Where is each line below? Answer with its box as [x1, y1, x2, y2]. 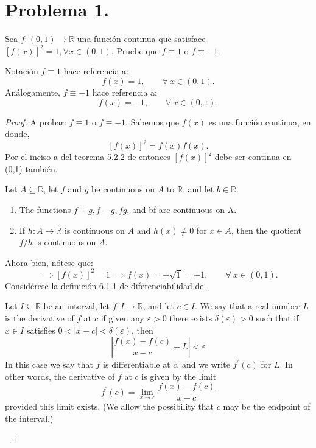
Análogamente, [5, 85, 60, 98]
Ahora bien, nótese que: [5, 256, 93, 268]
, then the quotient [231, 223, 302, 236]
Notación [5, 65, 38, 77]
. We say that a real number [195, 299, 300, 312]
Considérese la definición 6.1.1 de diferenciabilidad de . [5, 279, 209, 292]
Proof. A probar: [5, 115, 67, 128]
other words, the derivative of [5, 369, 115, 382]
